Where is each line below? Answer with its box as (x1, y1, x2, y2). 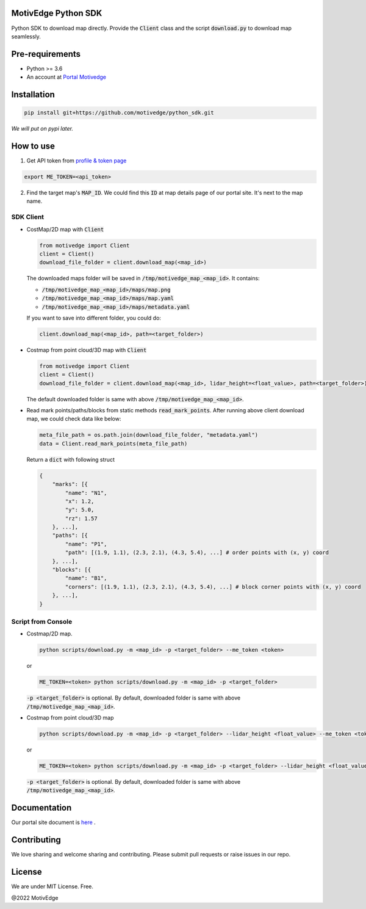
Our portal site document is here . (11, 819, 96, 826)
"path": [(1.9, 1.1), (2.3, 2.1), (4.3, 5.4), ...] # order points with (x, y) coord (65, 549, 329, 556)
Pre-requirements (11, 49, 81, 59)
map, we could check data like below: (26, 415, 121, 423)
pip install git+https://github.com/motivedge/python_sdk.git (24, 109, 214, 116)
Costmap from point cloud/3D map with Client (26, 346, 147, 354)
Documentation (11, 803, 72, 813)
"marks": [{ (52, 481, 88, 488)
